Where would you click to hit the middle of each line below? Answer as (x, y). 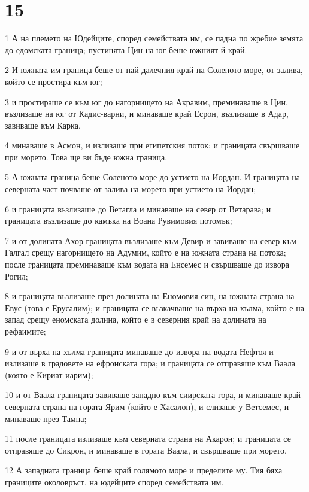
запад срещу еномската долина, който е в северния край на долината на (136, 319)
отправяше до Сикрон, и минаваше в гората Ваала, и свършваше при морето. (146, 450)
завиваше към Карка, (43, 125)
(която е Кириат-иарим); (49, 374)
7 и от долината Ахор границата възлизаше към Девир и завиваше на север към (151, 240)
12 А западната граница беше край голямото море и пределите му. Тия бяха (144, 470)
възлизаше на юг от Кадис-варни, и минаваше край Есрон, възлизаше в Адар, (147, 113)
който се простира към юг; (54, 81)
